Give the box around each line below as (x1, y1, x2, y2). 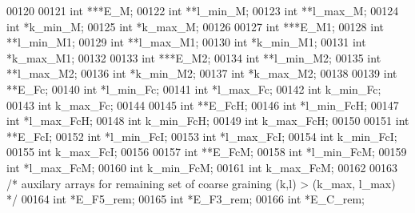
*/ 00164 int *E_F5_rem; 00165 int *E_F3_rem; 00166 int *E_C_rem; (6, 191, 365, 207)
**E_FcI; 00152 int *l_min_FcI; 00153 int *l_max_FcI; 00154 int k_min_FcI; (6, 127, 397, 144)
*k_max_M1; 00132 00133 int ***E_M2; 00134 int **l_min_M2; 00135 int (6, 49, 381, 66)
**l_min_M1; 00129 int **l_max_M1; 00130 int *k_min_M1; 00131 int (6, 34, 366, 50)
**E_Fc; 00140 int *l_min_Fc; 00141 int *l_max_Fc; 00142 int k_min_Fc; (6, 80, 381, 97)
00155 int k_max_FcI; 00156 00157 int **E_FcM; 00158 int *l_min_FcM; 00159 (6, 143, 407, 160)
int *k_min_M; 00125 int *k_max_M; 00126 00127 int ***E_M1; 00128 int (6, 18, 384, 34)
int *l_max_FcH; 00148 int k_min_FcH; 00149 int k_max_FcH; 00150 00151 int (6, 112, 409, 129)
